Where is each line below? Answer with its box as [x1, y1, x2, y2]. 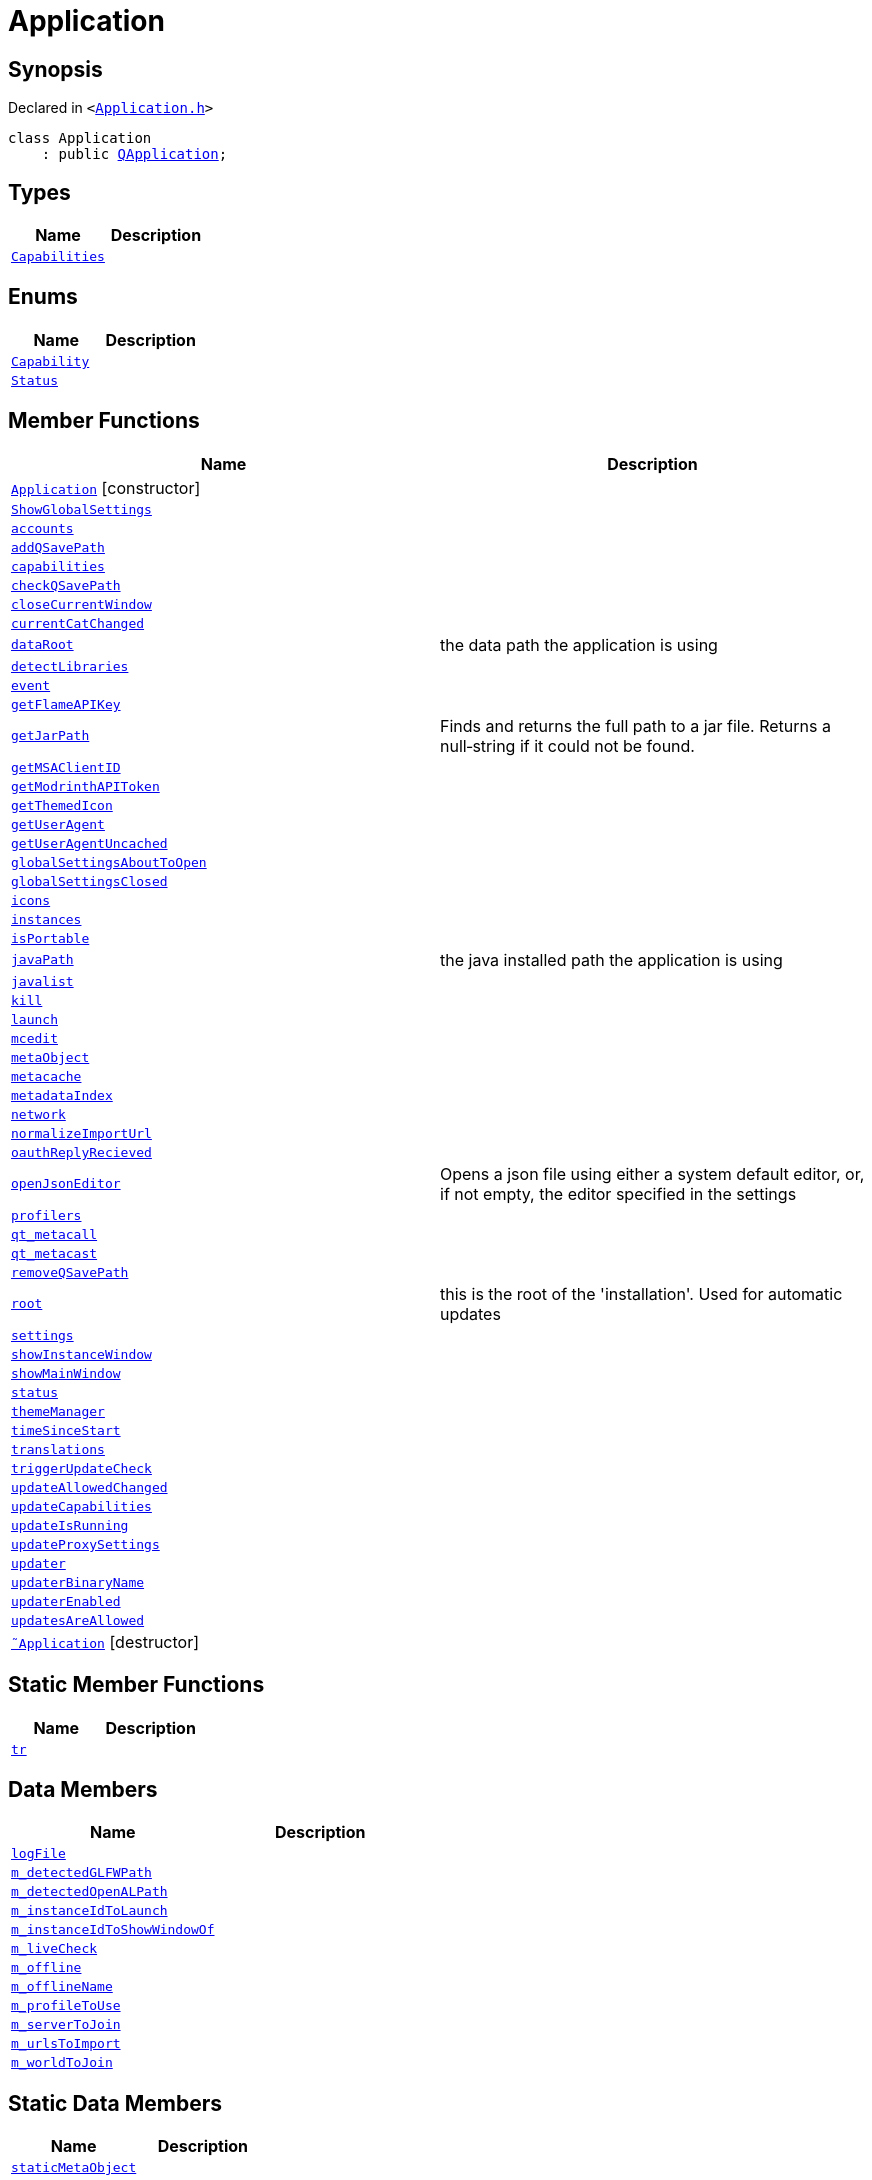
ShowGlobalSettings [11, 501, 152, 517]
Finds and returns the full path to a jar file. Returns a [440, 715, 831, 736]
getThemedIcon [11, 797, 113, 813]
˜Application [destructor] [11, 1631, 200, 1652]
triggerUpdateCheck [11, 1460, 152, 1476]
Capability [11, 353, 90, 369]
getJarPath [11, 728, 90, 744]
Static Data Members [8, 2090, 223, 2116]
